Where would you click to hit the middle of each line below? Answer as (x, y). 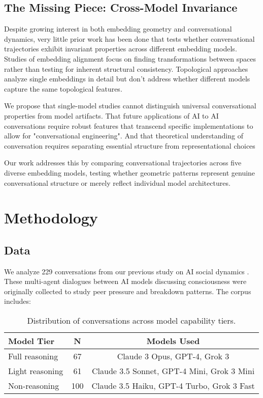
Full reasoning (33, 356)
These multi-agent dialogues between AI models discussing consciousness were (125, 281)
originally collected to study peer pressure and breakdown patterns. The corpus (128, 291)
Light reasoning (36, 371)
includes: (18, 301)
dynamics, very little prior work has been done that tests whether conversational (129, 38)
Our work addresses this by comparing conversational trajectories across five (123, 163)
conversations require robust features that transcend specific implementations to (129, 125)
